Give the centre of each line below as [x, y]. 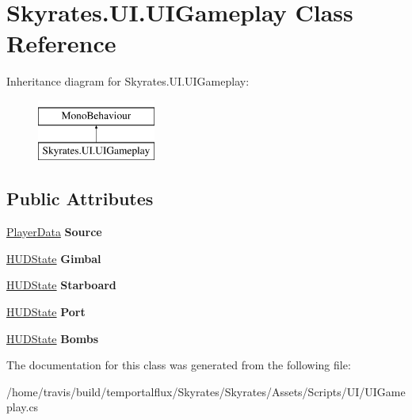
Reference [61, 43]
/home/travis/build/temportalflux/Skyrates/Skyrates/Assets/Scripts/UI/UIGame [206, 391]
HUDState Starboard [61, 285]
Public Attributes [80, 199]
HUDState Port [46, 312]
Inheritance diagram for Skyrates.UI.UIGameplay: [128, 81]
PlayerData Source [54, 232]
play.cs [23, 407]
